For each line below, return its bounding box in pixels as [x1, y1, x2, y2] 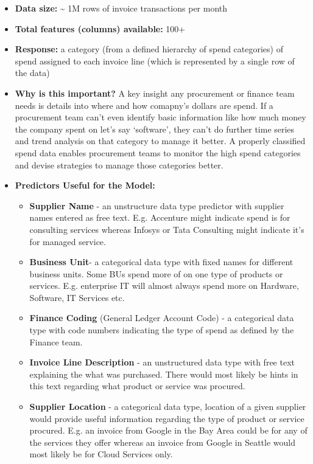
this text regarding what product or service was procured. [29, 379, 245, 392]
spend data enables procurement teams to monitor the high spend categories [15, 146, 301, 159]
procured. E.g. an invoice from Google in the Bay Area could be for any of [29, 424, 308, 437]
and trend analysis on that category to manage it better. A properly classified [15, 134, 306, 147]
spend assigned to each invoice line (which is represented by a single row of [15, 54, 295, 67]
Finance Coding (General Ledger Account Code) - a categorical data [29, 311, 294, 324]
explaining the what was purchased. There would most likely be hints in [29, 367, 298, 380]
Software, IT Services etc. [29, 291, 125, 303]
